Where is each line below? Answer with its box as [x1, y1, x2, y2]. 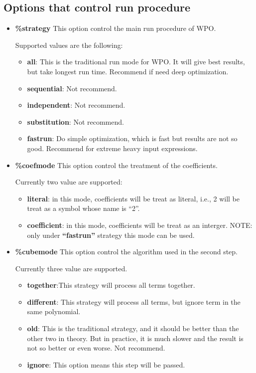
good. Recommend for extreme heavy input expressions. [27, 143, 198, 153]
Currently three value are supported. [15, 263, 128, 273]
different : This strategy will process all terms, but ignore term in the [27, 296, 241, 307]
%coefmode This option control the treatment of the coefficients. [15, 160, 218, 170]
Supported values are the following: [15, 39, 123, 50]
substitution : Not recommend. [27, 116, 124, 127]
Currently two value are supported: [15, 177, 123, 187]
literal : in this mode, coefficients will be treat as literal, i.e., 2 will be [27, 193, 240, 203]
